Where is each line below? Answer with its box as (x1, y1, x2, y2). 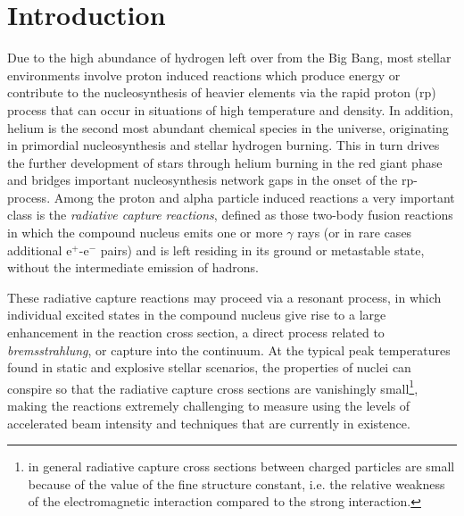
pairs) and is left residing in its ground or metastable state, (100, 240, 425, 259)
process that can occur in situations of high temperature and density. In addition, (7, 100, 453, 119)
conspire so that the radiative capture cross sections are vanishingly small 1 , (7, 376, 418, 397)
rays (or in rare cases (297, 223, 412, 242)
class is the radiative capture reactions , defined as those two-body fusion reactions (7, 205, 453, 224)
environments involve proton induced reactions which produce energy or (7, 65, 401, 84)
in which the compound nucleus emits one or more (7, 223, 283, 242)
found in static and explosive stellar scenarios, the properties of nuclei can (7, 358, 411, 377)
